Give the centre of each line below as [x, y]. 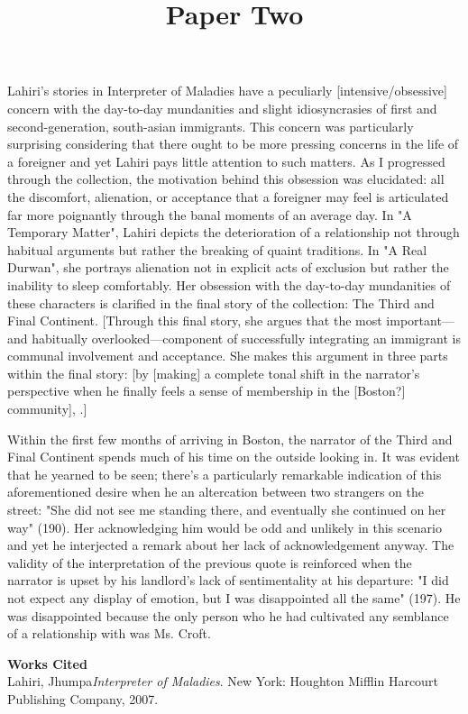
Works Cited [47, 663]
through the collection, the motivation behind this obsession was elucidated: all [226, 179]
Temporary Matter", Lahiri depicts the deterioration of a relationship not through [234, 232]
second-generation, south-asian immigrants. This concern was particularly [211, 126]
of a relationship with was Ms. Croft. [109, 633]
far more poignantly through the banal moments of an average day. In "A [210, 214]
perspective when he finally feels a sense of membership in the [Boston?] [206, 391]
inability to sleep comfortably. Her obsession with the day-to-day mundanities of [229, 284]
